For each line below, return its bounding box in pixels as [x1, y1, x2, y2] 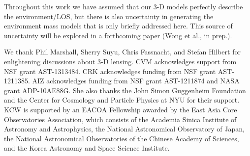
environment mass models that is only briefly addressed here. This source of [4, 21, 233, 31]
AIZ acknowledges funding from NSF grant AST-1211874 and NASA [32, 76, 240, 86]
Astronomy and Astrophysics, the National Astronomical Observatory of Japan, [4, 124, 245, 134]
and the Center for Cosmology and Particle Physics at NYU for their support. [4, 95, 240, 105]
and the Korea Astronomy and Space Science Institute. [4, 143, 170, 153]
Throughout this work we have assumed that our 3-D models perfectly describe [4, 1, 243, 11]
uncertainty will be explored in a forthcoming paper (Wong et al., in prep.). [4, 30, 232, 40]
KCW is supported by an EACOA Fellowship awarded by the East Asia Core [4, 104, 237, 114]
